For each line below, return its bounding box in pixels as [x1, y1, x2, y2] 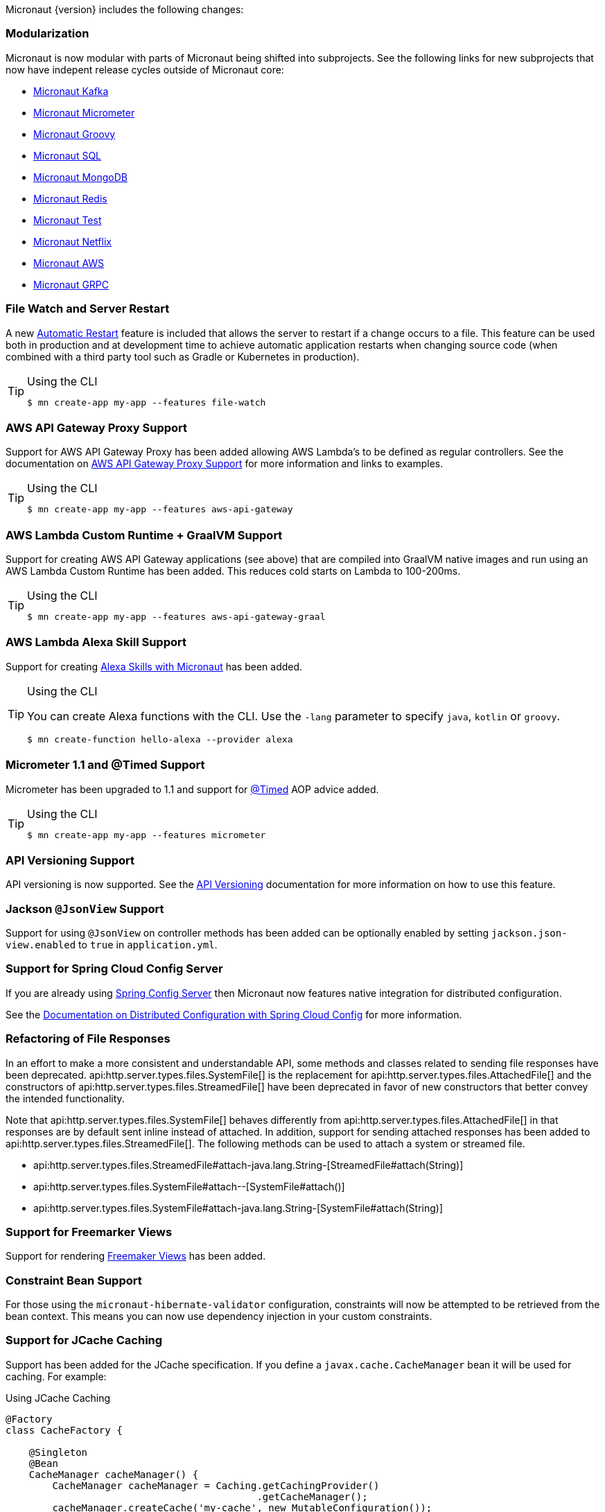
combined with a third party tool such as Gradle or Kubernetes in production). [6, 350, 360, 363]
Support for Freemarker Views [6, 1224, 173, 1239]
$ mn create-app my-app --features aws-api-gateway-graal [27, 611, 326, 622]
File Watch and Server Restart [6, 302, 170, 316]
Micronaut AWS [33, 257, 105, 269]
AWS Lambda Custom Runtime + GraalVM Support [6, 528, 283, 542]
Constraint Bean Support [6, 1273, 142, 1287]
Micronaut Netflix [33, 235, 112, 247]
